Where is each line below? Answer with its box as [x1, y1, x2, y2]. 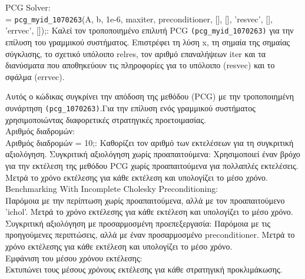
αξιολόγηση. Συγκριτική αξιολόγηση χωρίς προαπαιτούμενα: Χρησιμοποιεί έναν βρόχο [5, 148, 300, 160]
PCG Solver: [5, 1, 51, 13]
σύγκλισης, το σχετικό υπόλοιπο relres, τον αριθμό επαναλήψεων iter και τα [5, 47, 266, 59]
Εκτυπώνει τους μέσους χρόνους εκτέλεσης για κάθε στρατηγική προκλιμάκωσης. [5, 263, 283, 275]
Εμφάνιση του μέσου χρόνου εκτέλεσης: [5, 251, 142, 264]
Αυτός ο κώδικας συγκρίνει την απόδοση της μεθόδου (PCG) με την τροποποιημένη [5, 90, 294, 102]
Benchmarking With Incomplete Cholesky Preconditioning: [5, 182, 218, 195]
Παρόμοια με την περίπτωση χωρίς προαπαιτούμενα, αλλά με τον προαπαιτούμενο [5, 194, 285, 206]
